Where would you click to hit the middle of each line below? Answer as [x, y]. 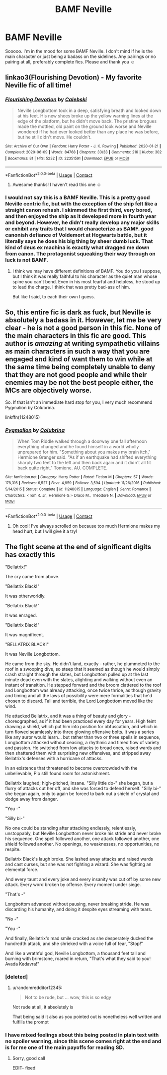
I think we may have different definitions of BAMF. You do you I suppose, [87, 271]
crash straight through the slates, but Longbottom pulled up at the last [77, 674]
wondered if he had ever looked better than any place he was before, [88, 131]
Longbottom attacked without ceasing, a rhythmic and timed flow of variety [82, 742]
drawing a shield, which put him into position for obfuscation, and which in [82, 726]
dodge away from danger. [32, 799]
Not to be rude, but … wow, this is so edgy [68, 998]
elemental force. [22, 869]
